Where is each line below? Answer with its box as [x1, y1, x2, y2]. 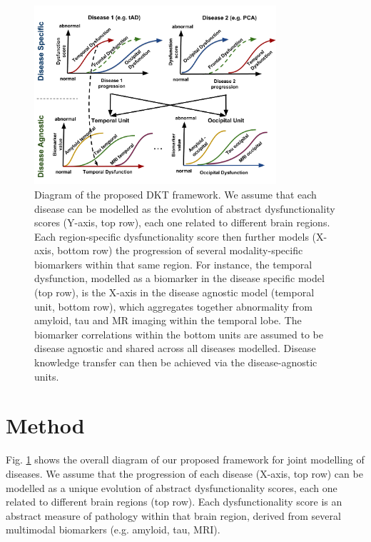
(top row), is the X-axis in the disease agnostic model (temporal [34, 285, 315, 300]
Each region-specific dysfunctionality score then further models [34, 229, 309, 244]
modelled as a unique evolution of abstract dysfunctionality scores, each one [6, 480, 337, 495]
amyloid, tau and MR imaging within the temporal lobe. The [34, 313, 302, 328]
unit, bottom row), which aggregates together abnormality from [34, 298, 312, 313]
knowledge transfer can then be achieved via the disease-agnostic [34, 355, 317, 370]
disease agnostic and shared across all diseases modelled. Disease [34, 341, 316, 356]
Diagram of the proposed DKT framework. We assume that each [34, 186, 317, 201]
